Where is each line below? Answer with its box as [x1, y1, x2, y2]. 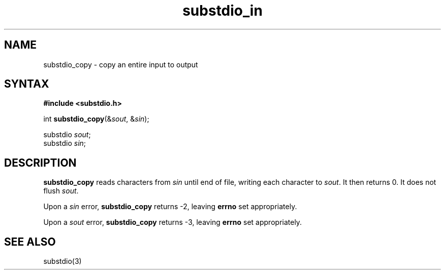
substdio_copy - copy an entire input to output [43, 60, 198, 69]
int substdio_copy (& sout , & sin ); [43, 114, 149, 124]
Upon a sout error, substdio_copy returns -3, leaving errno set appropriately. [43, 218, 302, 227]
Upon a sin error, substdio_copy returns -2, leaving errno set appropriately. [43, 202, 297, 211]
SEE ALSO [4, 235, 56, 248]
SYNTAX [4, 77, 49, 91]
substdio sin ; [43, 139, 86, 148]
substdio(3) [43, 257, 82, 266]
